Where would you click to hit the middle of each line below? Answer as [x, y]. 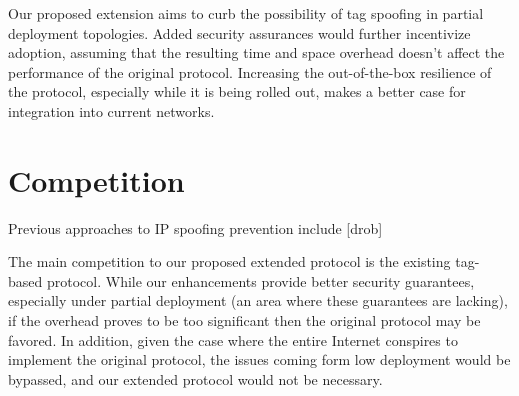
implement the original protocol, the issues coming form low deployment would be [259, 359]
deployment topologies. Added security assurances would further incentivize [239, 32]
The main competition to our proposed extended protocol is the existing [229, 261]
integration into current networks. [111, 110]
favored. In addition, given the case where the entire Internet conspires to [233, 339]
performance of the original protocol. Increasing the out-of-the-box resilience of [250, 71]
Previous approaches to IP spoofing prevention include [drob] [195, 227]
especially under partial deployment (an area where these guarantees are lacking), [258, 300]
